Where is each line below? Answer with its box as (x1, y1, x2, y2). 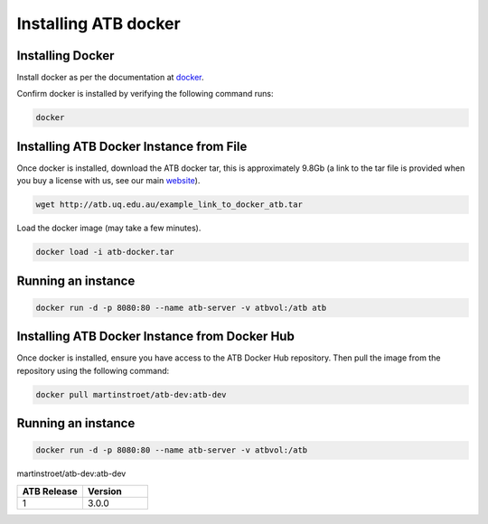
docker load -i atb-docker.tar (35, 247, 175, 257)
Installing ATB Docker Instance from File (16, 138, 248, 154)
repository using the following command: (16, 365, 170, 376)
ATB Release (22, 484, 78, 497)
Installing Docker (16, 48, 115, 63)
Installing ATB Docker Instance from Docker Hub (16, 329, 296, 344)
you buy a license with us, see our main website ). (16, 175, 201, 186)
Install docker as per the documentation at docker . (16, 72, 204, 83)
